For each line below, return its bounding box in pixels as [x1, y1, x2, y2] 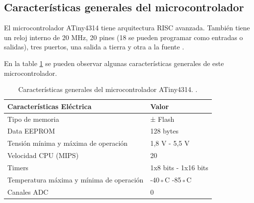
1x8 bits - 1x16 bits [150, 162, 208, 172]
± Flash [150, 113, 175, 124]
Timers [7, 162, 28, 172]
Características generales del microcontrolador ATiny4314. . [18, 84, 198, 94]
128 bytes [150, 126, 179, 136]
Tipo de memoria [7, 113, 59, 124]
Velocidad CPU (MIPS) [7, 150, 79, 160]
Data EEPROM [7, 126, 55, 136]
